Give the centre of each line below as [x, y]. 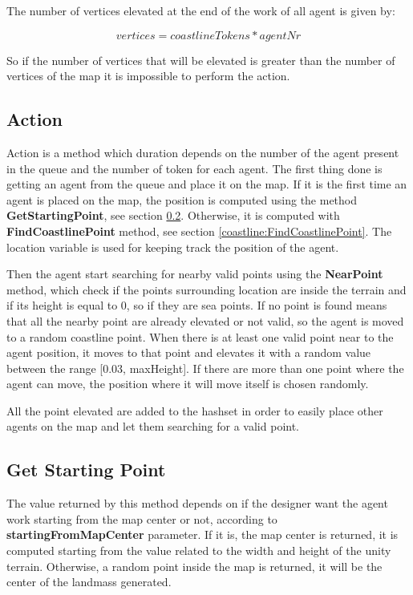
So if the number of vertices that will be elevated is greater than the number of [201, 60]
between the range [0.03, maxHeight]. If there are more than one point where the [205, 368]
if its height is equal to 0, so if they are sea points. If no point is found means [197, 305]
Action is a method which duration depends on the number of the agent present [203, 152]
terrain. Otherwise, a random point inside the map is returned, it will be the [194, 566]
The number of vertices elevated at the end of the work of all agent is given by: [201, 10]
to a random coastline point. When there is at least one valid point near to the [200, 336]
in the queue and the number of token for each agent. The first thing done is [194, 168]
